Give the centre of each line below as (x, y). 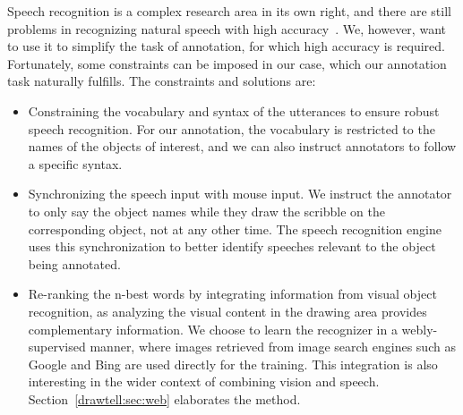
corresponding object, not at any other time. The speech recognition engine (235, 229)
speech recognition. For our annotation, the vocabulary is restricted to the (231, 128)
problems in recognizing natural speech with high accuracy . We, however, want (227, 28)
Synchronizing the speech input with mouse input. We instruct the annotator (240, 194)
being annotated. (74, 263)
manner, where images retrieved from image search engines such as (273, 347)
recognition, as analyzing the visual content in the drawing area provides (227, 311)
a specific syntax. (75, 163)
